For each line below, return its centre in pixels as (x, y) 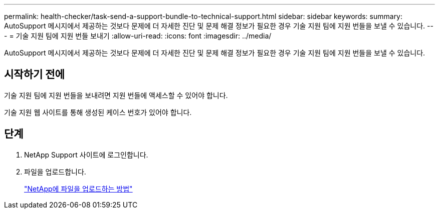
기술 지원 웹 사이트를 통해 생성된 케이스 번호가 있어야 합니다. (98, 112)
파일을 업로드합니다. (55, 171)
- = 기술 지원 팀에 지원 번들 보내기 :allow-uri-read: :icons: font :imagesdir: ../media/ (138, 36)
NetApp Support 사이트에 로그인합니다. (86, 154)
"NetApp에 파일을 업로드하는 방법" (78, 188)
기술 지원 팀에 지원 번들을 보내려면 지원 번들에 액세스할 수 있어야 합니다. (116, 95)
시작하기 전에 (34, 74)
